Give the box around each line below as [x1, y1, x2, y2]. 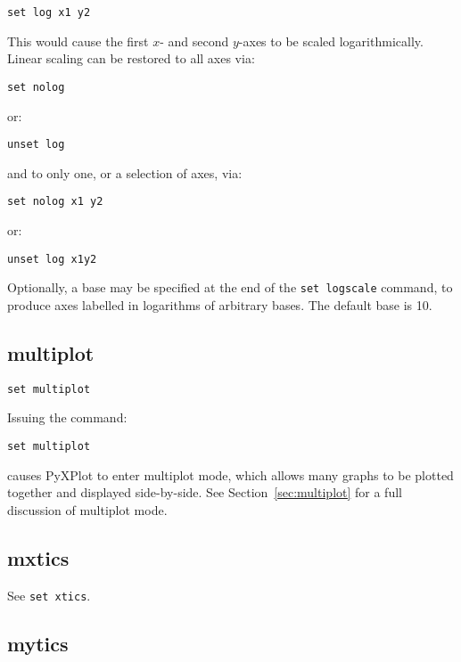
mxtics [7, 543, 70, 571]
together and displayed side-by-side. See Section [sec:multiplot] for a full [7, 483, 402, 502]
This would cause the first [7, 31, 149, 50]
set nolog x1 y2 [7, 195, 103, 208]
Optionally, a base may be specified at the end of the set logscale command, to [7, 278, 453, 297]
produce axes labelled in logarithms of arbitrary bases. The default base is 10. [7, 295, 432, 314]
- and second [160, 31, 229, 50]
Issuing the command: [7, 408, 128, 427]
